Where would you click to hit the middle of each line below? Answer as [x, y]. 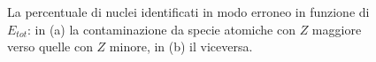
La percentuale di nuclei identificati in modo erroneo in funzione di [188, 12]
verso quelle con [50, 46]
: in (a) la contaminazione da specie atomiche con [161, 29]
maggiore [337, 29]
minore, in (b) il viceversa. [181, 46]
